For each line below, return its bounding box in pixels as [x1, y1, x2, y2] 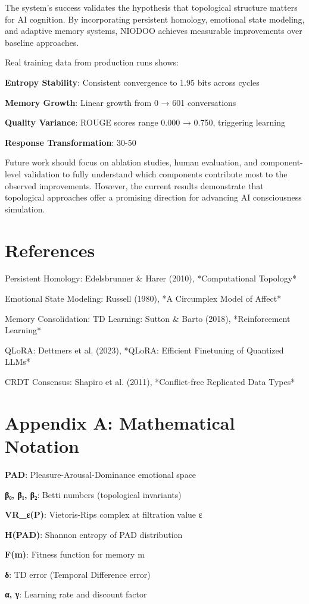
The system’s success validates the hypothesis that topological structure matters [5, 1, 298, 13]
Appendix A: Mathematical [5, 410, 235, 434]
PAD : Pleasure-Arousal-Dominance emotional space [5, 468, 196, 480]
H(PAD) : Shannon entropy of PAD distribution [5, 528, 183, 540]
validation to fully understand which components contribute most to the [23, 167, 288, 180]
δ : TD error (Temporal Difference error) [5, 568, 151, 580]
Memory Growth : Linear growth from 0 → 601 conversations [5, 96, 236, 108]
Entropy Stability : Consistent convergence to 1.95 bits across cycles [5, 76, 260, 88]
